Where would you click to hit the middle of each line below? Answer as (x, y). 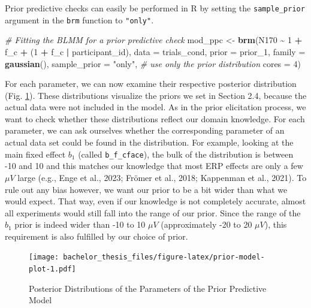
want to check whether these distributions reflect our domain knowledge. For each (155, 118)
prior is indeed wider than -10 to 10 (80, 224)
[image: (44, 257)
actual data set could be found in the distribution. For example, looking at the (149, 142)
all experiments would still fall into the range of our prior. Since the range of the (153, 212)
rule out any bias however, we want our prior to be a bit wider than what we (146, 189)
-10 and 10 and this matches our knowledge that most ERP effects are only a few (154, 166)
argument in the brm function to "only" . (79, 19)
